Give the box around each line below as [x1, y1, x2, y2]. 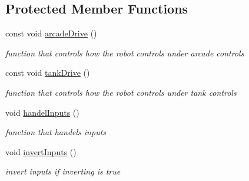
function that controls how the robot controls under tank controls [5, 86, 237, 98]
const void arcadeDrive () [5, 27, 97, 39]
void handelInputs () [5, 106, 79, 118]
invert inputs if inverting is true [5, 165, 121, 177]
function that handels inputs [5, 126, 107, 138]
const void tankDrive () [5, 66, 90, 79]
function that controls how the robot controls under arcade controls [5, 46, 244, 59]
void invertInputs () [5, 145, 77, 157]
